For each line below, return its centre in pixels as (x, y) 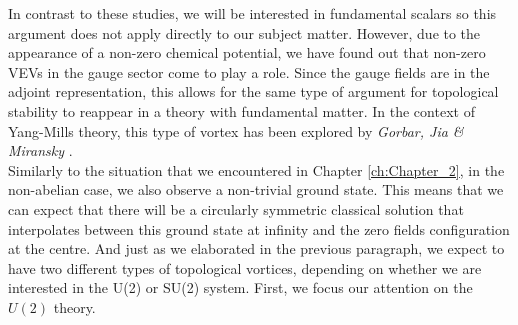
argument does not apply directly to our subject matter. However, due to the (244, 32)
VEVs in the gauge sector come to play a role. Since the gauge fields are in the (249, 71)
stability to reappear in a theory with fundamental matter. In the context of (241, 110)
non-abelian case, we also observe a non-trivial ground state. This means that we (256, 189)
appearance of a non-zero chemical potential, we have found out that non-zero (247, 52)
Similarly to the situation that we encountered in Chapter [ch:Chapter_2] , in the (256, 169)
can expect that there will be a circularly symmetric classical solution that (236, 208)
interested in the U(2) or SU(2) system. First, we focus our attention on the (240, 287)
